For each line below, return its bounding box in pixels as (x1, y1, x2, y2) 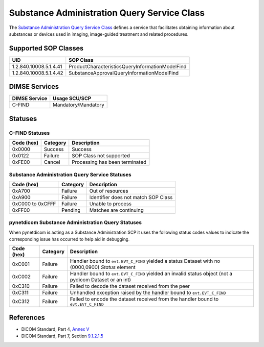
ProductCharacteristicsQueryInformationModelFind (68, 63, 187, 70)
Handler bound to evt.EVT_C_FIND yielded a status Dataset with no (70, 258, 220, 265)
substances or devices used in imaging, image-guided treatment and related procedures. (9, 31, 189, 37)
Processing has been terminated (71, 159, 147, 166)
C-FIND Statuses (9, 129, 50, 136)
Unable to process (89, 200, 132, 207)
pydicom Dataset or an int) (70, 276, 132, 283)
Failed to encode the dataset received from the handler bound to (70, 296, 219, 302)
